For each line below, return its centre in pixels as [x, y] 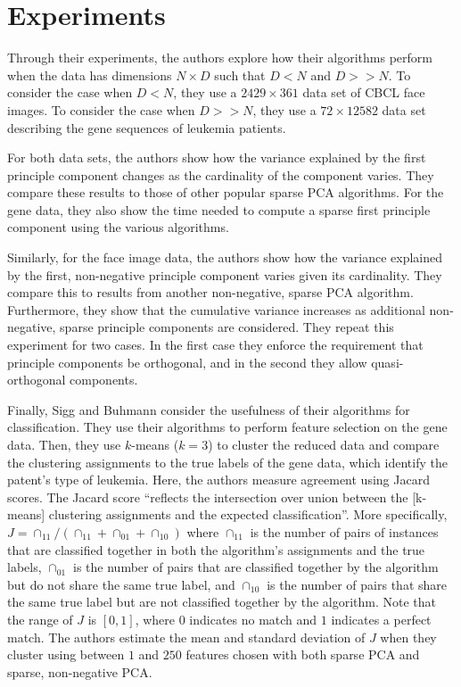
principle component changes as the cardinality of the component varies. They [221, 174]
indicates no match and [253, 619]
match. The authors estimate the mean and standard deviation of [186, 637]
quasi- [387, 362]
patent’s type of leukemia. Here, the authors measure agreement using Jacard [218, 480]
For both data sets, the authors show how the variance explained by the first [217, 157]
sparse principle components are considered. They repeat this [227, 327]
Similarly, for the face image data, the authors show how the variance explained [225, 257]
